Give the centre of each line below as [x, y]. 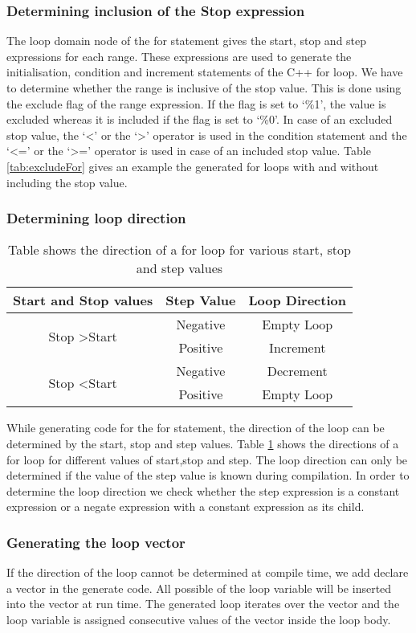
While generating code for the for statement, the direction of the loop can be [196, 428]
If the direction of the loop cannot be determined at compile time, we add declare [208, 572]
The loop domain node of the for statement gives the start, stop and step [187, 41]
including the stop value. [67, 182]
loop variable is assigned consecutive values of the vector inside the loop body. [199, 619]
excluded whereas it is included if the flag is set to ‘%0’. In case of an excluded [200, 119]
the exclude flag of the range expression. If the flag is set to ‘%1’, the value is [196, 103]
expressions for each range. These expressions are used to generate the [179, 56]
